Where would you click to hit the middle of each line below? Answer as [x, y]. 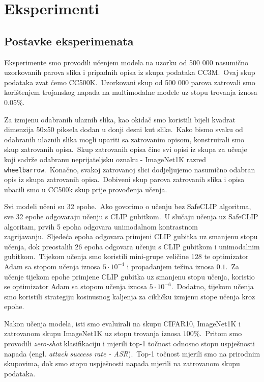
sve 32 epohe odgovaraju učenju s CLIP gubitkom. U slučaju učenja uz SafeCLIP [131, 216]
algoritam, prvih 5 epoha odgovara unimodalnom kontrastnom [101, 226]
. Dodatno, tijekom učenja [212, 286]
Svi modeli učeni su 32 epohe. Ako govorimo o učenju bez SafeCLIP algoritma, [128, 206]
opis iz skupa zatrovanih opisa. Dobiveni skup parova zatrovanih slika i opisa [124, 179]
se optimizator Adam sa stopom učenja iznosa [76, 286]
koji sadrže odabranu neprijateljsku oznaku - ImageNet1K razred [105, 159]
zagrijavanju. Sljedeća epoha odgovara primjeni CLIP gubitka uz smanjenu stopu [131, 236]
